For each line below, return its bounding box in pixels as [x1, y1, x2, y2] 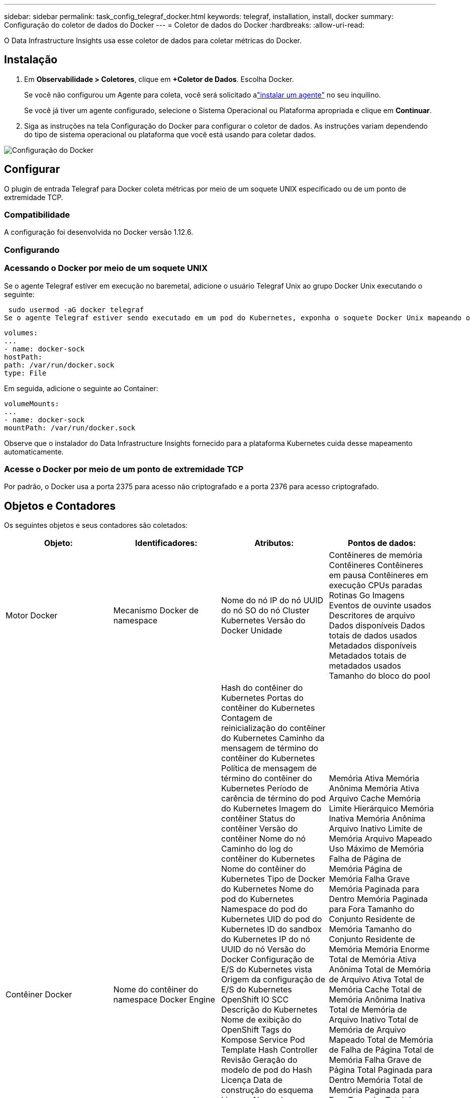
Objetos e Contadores [4, 499, 116, 512]
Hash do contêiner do [221, 683, 303, 693]
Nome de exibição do [221, 1015, 302, 1025]
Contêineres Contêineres [329, 560, 423, 571]
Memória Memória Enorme [329, 944, 430, 955]
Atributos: [254, 538, 294, 548]
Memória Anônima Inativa [329, 994, 426, 1005]
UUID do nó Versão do [221, 944, 306, 955]
